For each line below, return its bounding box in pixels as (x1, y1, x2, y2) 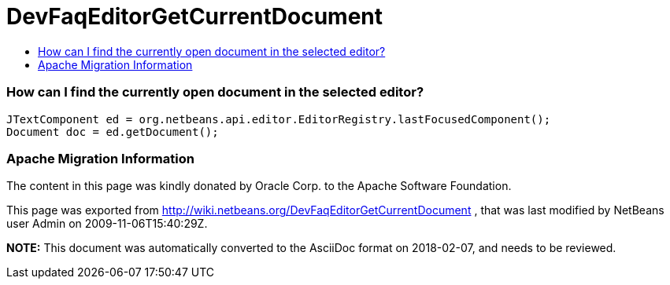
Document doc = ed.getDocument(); (6, 125, 219, 138)
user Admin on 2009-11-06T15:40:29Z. (6, 217, 208, 231)
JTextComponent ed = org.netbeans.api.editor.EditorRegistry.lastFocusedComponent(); (6, 112, 551, 126)
